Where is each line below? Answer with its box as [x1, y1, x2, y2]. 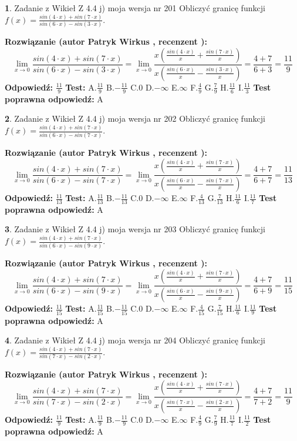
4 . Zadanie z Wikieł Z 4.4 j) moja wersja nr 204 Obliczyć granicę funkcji [5, 334, 265, 346]
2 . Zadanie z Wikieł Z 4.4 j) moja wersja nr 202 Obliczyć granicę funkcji [5, 112, 265, 125]
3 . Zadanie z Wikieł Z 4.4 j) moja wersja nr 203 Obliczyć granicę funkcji [5, 223, 265, 235]
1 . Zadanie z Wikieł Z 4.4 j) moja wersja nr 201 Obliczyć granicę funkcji [5, 2, 265, 14]
